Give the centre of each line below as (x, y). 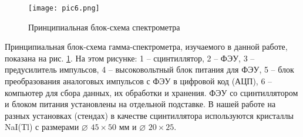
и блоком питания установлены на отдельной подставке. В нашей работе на (140, 104)
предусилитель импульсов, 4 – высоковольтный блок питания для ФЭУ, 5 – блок (149, 69)
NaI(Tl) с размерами (42, 127)
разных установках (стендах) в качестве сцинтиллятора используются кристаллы (149, 115)
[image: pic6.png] (64, 8)
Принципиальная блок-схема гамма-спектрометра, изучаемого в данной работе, (146, 47)
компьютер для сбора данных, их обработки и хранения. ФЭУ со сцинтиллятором (151, 92)
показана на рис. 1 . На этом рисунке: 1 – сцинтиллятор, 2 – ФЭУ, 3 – (130, 58)
